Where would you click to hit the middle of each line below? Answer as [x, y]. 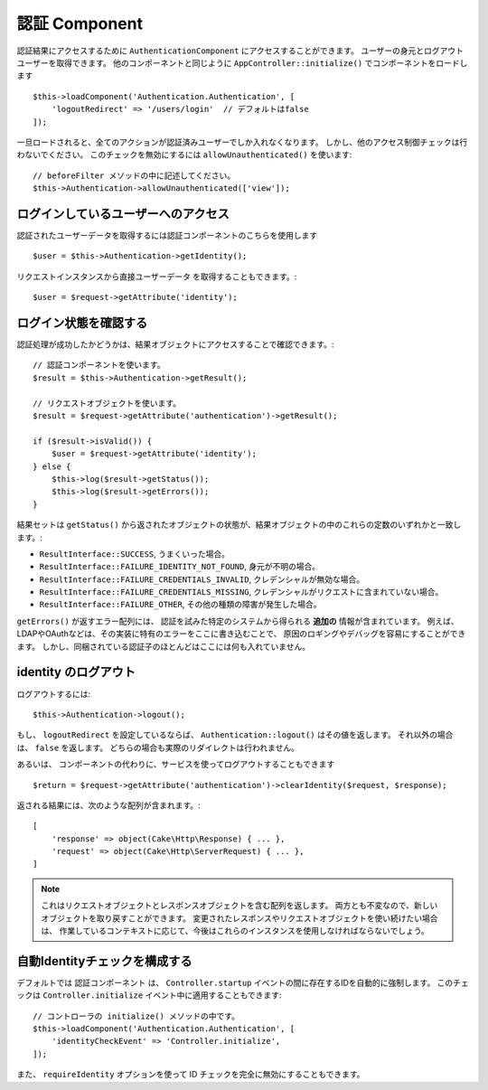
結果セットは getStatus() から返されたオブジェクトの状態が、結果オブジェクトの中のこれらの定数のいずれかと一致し [239, 525]
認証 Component [80, 23]
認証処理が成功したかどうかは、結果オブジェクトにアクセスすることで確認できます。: [175, 344]
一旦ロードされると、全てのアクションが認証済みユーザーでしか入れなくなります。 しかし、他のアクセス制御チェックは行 [242, 142]
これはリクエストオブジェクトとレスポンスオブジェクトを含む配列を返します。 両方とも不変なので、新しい [239, 906]
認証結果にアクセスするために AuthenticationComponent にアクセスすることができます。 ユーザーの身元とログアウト [240, 51]
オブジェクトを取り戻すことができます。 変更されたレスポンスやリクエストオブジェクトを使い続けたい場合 [239, 918]
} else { [52, 466]
